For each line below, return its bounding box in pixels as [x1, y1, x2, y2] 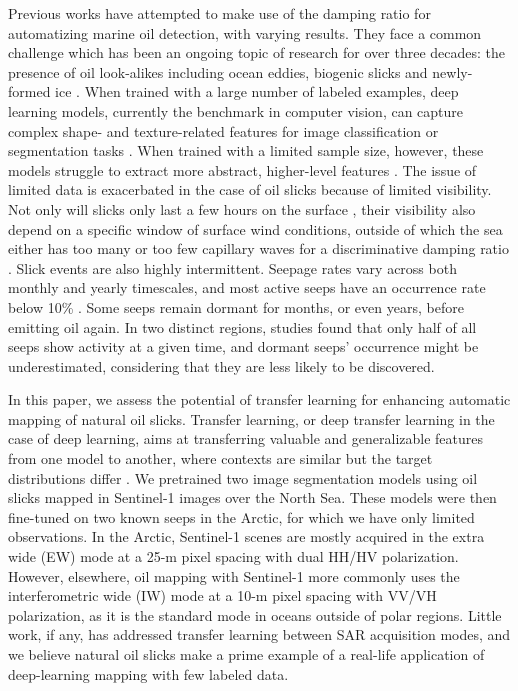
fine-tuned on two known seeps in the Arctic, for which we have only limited [8, 506, 475, 527]
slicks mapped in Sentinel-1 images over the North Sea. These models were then [8, 487, 497, 508]
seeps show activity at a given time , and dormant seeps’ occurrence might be [8, 336, 479, 357]
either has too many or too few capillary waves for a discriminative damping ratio [8, 238, 509, 259]
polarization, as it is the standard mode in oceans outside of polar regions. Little [8, 604, 502, 625]
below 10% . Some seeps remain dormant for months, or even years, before [8, 296, 464, 317]
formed [8, 81, 51, 102]
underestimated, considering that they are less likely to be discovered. [8, 355, 435, 376]
